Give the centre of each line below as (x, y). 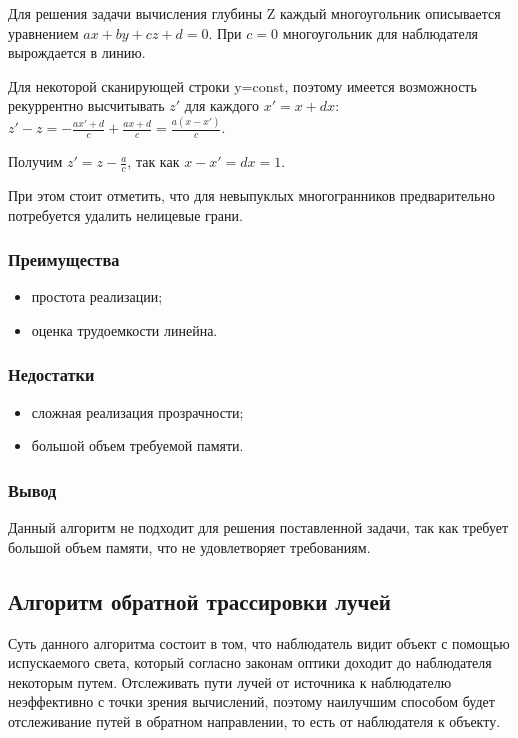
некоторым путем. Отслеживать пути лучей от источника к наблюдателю (230, 681)
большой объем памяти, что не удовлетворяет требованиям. (189, 546)
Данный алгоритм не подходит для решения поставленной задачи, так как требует (258, 527)
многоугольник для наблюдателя (380, 32)
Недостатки (51, 374)
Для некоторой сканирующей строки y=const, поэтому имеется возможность (242, 85)
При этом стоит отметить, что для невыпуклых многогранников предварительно (251, 194)
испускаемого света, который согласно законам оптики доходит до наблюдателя (250, 662)
